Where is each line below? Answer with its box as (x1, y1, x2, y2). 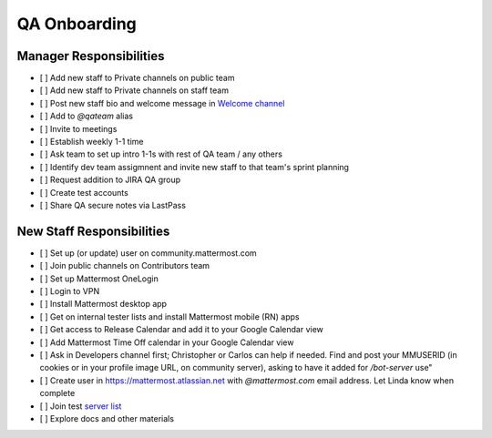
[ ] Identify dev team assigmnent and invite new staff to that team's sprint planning (39, 161, 350, 172)
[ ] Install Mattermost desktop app (39, 299, 168, 310)
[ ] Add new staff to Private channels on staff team (39, 85, 230, 96)
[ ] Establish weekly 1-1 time (39, 137, 144, 148)
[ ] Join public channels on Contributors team (39, 260, 210, 271)
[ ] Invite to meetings (39, 123, 118, 134)
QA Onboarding (16, 14, 137, 34)
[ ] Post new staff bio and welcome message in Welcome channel (39, 97, 285, 108)
